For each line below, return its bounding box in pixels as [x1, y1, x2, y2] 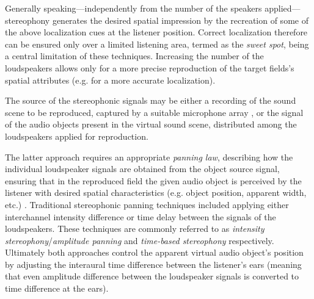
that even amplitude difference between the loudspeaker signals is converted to [5, 270, 299, 283]
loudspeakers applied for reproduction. [5, 129, 148, 142]
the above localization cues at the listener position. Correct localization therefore [5, 26, 308, 38]
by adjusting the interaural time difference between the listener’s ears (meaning [5, 258, 302, 270]
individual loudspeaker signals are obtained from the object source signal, [5, 162, 280, 175]
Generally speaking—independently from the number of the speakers [5, 2, 262, 14]
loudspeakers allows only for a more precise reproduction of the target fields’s [5, 61, 294, 74]
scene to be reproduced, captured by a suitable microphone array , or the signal [5, 106, 304, 118]
